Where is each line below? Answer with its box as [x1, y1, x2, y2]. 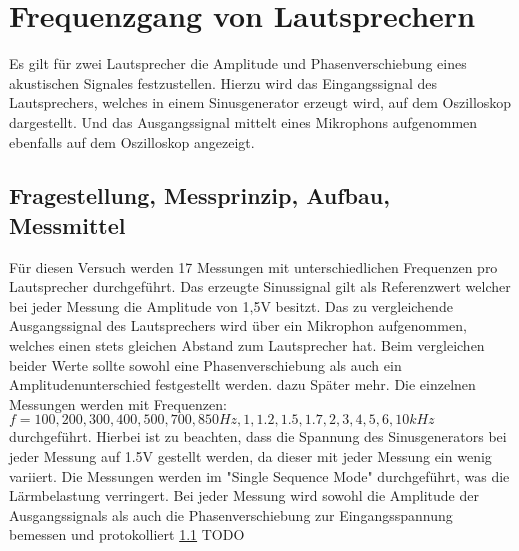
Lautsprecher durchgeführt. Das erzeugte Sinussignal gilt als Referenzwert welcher [9, 276, 511, 297]
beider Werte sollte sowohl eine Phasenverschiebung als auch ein [9, 354, 402, 375]
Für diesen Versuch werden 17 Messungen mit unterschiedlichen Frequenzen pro [9, 256, 498, 277]
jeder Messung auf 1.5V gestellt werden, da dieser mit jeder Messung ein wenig [9, 446, 492, 467]
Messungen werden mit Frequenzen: [9, 393, 227, 414]
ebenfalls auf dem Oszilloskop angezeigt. [9, 131, 255, 152]
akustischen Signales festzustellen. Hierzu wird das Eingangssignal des [9, 72, 437, 93]
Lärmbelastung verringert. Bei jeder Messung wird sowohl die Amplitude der [9, 485, 479, 506]
